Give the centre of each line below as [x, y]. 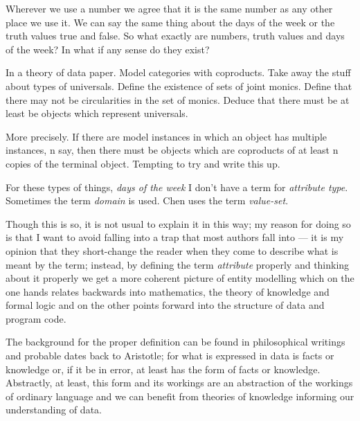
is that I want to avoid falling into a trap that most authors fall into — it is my [175, 237]
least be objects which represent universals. [97, 113]
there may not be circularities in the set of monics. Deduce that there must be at [178, 99]
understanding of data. [54, 410]
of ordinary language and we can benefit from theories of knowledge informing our [180, 396]
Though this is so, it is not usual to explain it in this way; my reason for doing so [178, 223]
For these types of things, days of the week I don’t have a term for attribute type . [177, 187]
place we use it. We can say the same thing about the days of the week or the [170, 22]
